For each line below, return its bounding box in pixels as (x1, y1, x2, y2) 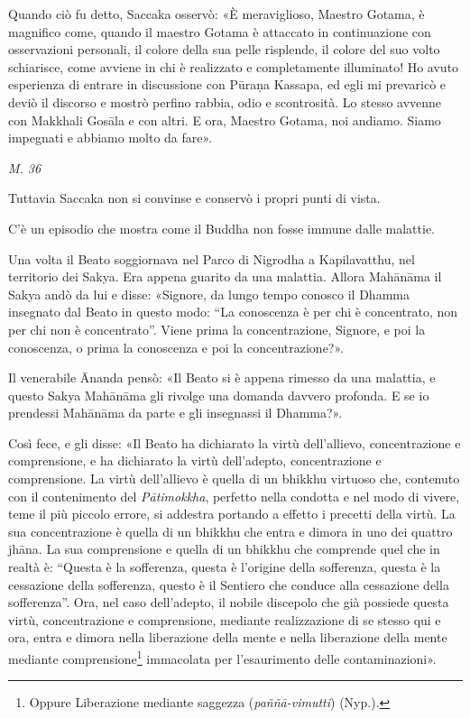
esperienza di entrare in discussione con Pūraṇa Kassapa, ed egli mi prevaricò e (8, 75, 447, 94)
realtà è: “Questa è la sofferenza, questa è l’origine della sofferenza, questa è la (8, 557, 441, 576)
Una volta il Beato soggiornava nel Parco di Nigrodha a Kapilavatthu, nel (8, 249, 415, 268)
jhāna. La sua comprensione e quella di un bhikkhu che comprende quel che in (8, 539, 440, 558)
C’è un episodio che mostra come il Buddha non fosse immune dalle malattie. (8, 218, 436, 237)
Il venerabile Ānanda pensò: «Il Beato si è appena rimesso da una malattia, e (8, 368, 436, 387)
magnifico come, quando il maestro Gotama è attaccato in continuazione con (8, 22, 431, 41)
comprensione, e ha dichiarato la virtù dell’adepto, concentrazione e (8, 451, 382, 470)
